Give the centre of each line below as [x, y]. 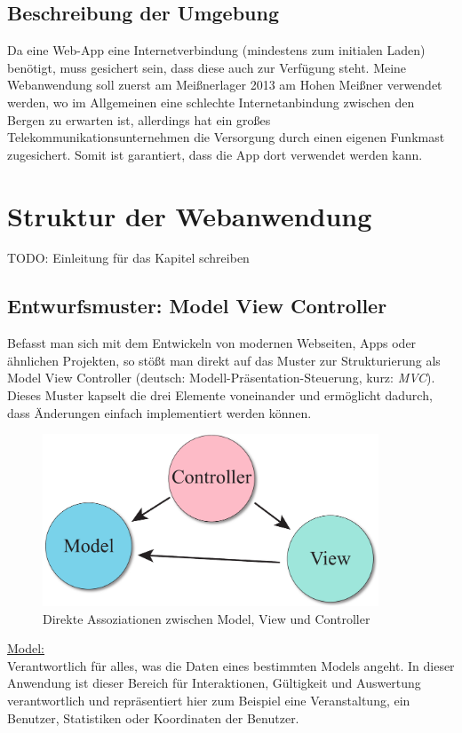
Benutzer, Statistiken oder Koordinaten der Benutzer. [153, 717]
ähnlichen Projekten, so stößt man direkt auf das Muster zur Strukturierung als [224, 360]
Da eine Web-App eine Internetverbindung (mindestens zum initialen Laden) [216, 50]
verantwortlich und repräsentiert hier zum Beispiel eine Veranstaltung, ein [209, 700]
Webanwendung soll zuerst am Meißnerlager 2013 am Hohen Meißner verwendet [225, 85]
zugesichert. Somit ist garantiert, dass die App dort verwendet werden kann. [215, 154]
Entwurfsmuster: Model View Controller [197, 306]
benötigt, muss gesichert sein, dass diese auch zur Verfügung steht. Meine [207, 67]
